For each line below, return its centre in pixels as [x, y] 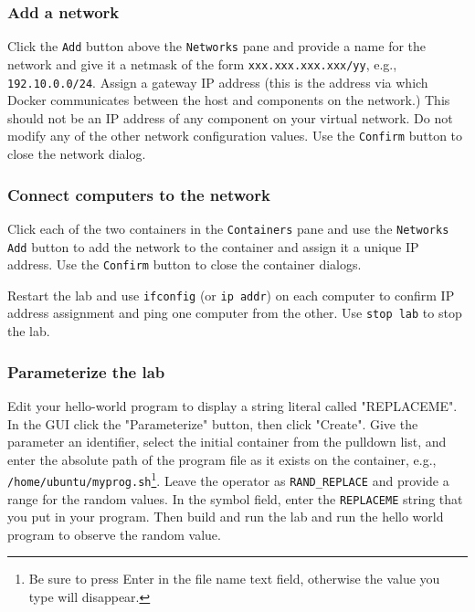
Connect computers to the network [139, 194]
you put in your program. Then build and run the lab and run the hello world [226, 517]
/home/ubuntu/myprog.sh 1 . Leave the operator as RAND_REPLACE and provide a [228, 479]
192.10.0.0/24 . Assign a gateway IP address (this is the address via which [218, 82]
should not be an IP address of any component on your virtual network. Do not [230, 117]
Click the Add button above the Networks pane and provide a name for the [217, 46]
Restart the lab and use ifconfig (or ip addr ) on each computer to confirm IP [231, 295]
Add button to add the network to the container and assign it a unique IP [213, 246]
